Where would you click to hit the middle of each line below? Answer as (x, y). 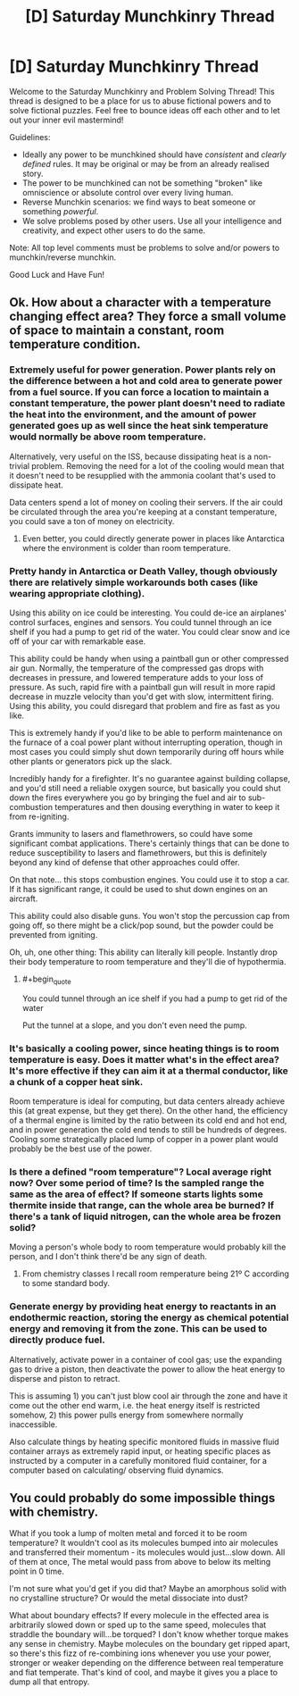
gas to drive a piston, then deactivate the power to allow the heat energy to (147, 1369)
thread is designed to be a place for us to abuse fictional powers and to (141, 101)
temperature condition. (75, 344)
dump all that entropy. (50, 1682)
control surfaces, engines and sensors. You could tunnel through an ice (141, 622)
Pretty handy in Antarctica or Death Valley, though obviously (144, 571)
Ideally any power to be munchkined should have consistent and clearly (154, 155)
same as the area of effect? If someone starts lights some (136, 1194)
